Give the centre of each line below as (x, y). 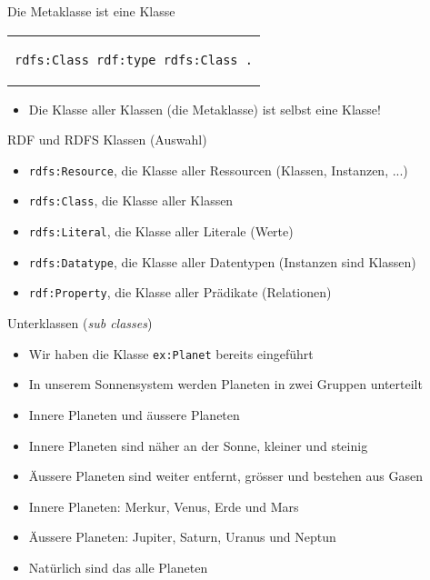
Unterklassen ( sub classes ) (80, 323)
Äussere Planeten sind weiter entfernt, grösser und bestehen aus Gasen (225, 476)
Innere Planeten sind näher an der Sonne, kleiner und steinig (198, 445)
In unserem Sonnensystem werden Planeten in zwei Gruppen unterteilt (225, 384)
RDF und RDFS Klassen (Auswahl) (107, 140)
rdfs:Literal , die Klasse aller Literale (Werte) (161, 231)
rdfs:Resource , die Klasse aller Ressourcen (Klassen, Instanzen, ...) (218, 170)
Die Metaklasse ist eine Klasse (91, 11)
